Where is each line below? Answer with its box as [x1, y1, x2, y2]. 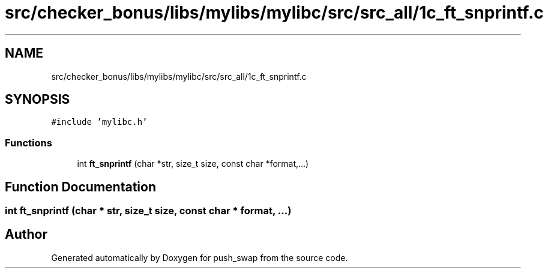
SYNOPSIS [5, 92, 70, 107]
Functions [5, 136, 52, 149]
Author [5, 227, 47, 242]
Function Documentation [5, 179, 156, 194]
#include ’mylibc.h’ [51, 117, 148, 127]
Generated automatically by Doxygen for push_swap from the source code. [51, 252, 348, 263]
